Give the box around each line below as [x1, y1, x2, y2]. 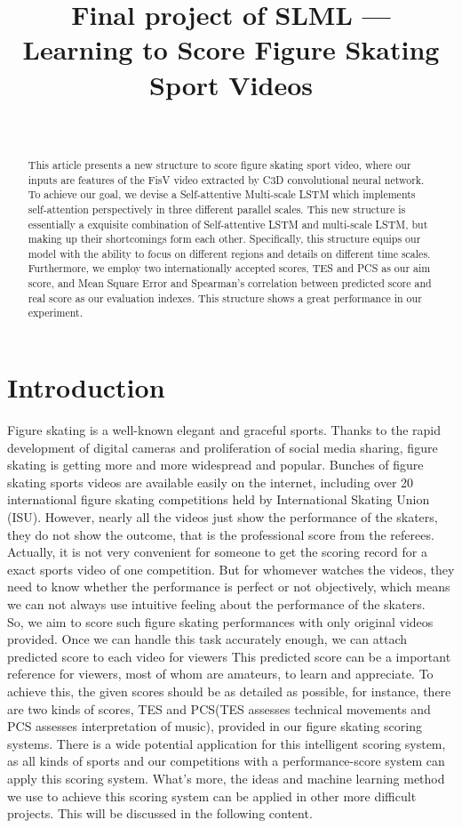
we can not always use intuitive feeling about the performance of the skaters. [7, 594, 426, 613]
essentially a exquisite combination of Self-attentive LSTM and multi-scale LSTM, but [28, 216, 428, 231]
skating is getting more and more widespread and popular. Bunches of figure [7, 455, 424, 474]
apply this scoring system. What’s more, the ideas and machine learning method [7, 768, 445, 787]
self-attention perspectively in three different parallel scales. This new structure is [28, 201, 406, 216]
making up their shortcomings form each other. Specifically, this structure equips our [28, 231, 421, 246]
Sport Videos [148, 66, 314, 102]
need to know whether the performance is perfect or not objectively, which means [7, 577, 450, 596]
